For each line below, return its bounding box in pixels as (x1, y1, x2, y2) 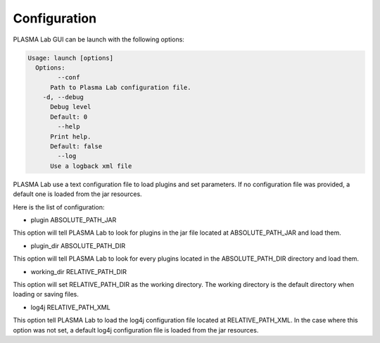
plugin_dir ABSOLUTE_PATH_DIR (30, 241, 126, 250)
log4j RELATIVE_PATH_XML (30, 303, 110, 311)
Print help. (50, 132, 91, 141)
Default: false (50, 143, 103, 150)
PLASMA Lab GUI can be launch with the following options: (13, 35, 184, 44)
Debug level (50, 103, 91, 111)
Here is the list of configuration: (13, 202, 105, 211)
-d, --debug (42, 93, 84, 101)
